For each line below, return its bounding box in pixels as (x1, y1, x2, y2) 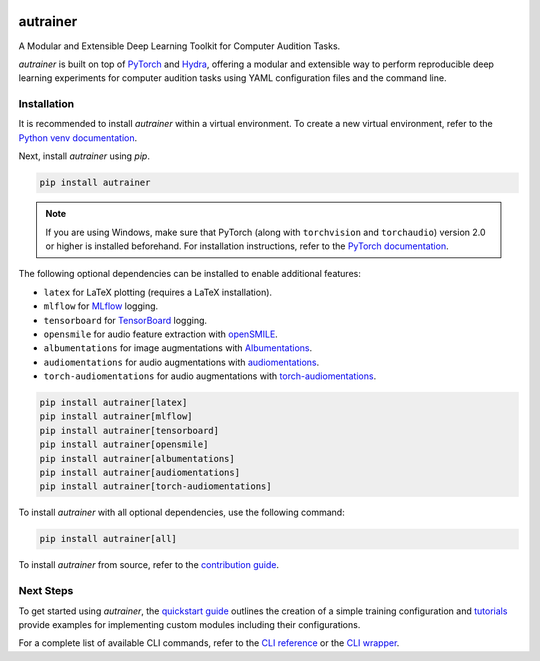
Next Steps (18, 584, 74, 598)
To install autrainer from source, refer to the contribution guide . (18, 559, 280, 571)
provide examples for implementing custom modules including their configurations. (18, 618, 361, 630)
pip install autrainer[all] (39, 533, 177, 545)
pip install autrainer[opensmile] (39, 439, 209, 450)
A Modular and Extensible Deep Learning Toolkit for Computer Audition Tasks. (18, 40, 341, 52)
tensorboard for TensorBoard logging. (43, 314, 208, 326)
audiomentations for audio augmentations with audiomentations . (43, 356, 320, 368)
